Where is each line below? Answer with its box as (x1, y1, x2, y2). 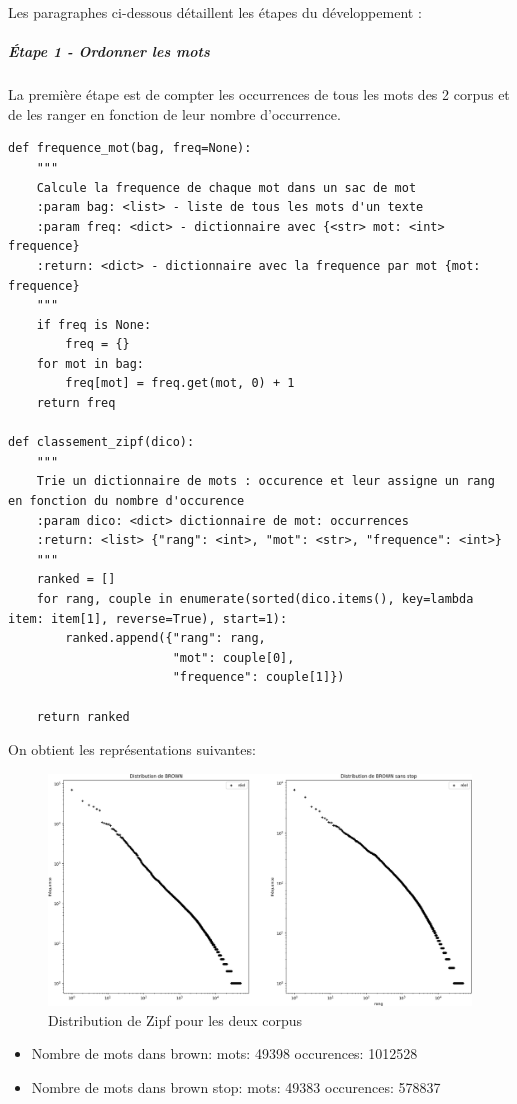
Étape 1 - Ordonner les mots (8, 41, 210, 62)
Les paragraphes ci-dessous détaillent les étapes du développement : (8, 2, 422, 22)
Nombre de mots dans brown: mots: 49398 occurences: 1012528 (31, 1043, 418, 1064)
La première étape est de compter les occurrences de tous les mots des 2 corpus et (8, 84, 510, 105)
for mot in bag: (36, 356, 145, 371)
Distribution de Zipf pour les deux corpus (48, 1009, 303, 1030)
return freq (36, 396, 116, 411)
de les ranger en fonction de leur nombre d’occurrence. (8, 103, 341, 124)
